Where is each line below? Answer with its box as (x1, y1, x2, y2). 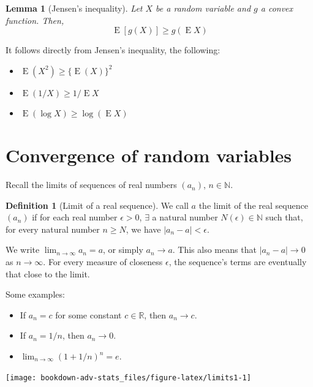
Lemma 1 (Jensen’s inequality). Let (6, 2, 143, 14)
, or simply (103, 243, 143, 256)
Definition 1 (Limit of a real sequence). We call (6, 198, 189, 211)
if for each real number (32, 211, 118, 224)
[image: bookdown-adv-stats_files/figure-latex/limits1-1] (6, 373, 251, 382)
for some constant (55, 308, 122, 321)
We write (6, 243, 40, 256)
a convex (260, 2, 293, 14)
